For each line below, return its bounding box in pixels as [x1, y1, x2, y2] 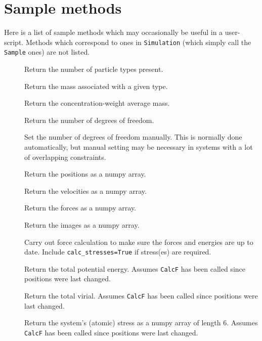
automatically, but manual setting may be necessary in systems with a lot [24, 142, 253, 152]
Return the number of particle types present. [24, 64, 163, 74]
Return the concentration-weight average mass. [24, 98, 170, 108]
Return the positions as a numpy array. [24, 168, 146, 179]
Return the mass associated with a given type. [24, 80, 168, 91]
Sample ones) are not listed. [4, 47, 90, 57]
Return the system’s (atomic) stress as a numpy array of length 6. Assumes [24, 317, 258, 328]
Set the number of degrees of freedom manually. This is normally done [24, 132, 242, 142]
